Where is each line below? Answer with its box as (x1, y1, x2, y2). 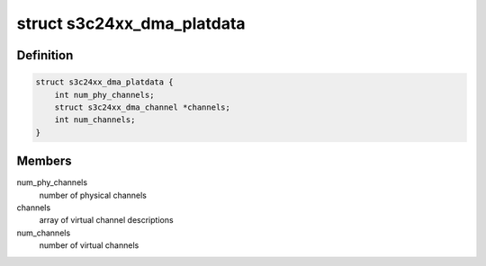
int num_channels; (54, 115, 136, 125)
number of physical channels (39, 190, 148, 200)
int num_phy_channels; (54, 90, 155, 100)
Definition (16, 48, 74, 63)
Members (16, 154, 72, 169)
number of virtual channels (39, 240, 139, 251)
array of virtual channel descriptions (39, 215, 175, 226)
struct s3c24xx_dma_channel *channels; (54, 102, 231, 112)
